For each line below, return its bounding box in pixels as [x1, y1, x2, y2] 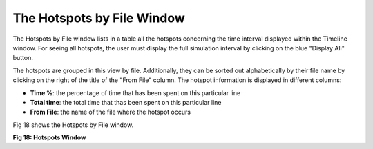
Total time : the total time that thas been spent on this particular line [30, 98, 222, 106]
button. [12, 54, 34, 62]
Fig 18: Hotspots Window [12, 133, 86, 141]
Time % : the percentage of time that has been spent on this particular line [30, 88, 241, 97]
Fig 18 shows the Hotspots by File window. [12, 121, 134, 129]
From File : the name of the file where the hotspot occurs [30, 108, 191, 117]
